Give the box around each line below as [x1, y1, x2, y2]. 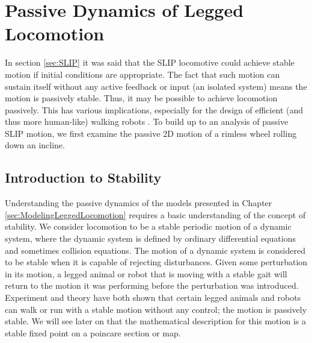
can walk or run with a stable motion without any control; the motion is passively [5, 303, 307, 315]
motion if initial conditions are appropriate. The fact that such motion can [5, 68, 280, 80]
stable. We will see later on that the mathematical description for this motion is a [5, 315, 306, 327]
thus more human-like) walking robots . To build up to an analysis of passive [5, 115, 289, 128]
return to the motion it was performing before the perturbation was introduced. [5, 279, 299, 292]
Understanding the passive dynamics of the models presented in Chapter [5, 197, 272, 209]
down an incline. [5, 139, 65, 151]
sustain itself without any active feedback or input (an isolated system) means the [5, 80, 307, 92]
